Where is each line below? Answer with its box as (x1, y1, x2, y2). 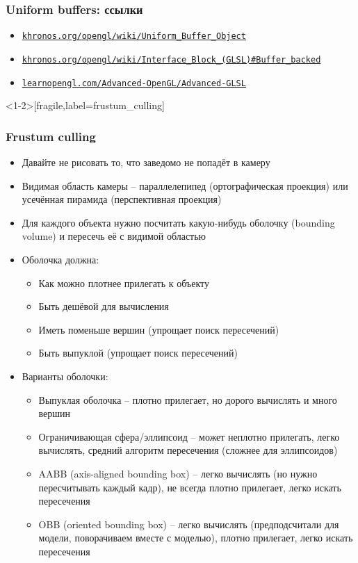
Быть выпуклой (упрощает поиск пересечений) (38, 345, 238, 360)
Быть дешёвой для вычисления (38, 299, 169, 313)
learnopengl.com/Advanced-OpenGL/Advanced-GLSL (22, 78, 246, 88)
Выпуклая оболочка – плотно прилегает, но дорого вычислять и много (38, 392, 337, 407)
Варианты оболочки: (22, 368, 108, 383)
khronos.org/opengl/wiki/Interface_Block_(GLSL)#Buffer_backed (22, 54, 321, 65)
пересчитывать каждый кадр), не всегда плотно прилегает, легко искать (38, 480, 341, 494)
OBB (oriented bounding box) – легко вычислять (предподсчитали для (38, 516, 339, 531)
